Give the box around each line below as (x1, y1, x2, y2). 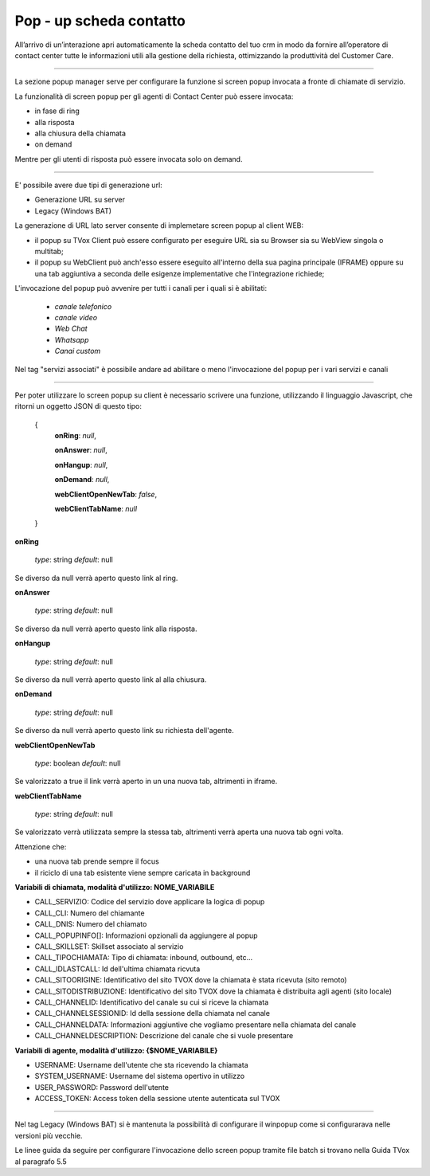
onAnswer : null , (54, 445, 107, 455)
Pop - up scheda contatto (14, 12, 186, 29)
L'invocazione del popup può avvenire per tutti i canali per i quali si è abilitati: (14, 284, 267, 293)
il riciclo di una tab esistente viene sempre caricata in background (34, 868, 251, 877)
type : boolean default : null (34, 758, 121, 768)
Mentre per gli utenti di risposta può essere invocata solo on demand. (14, 154, 243, 163)
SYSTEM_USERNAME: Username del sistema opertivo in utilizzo (34, 1072, 245, 1081)
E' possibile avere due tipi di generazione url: (14, 180, 162, 190)
